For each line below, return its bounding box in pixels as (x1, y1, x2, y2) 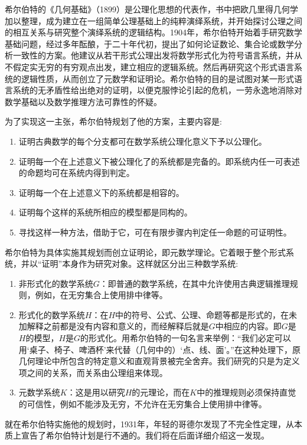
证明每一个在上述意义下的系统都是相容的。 (18, 186, 184, 198)
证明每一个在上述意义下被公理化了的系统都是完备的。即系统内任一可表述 (18, 155, 300, 167)
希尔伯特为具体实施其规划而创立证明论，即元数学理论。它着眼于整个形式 (5, 246, 286, 258)
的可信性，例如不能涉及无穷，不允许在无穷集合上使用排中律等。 (18, 398, 267, 410)
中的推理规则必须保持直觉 (197, 386, 296, 398)
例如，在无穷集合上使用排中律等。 (35, 289, 168, 301)
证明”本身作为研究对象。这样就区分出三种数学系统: (41, 257, 239, 270)
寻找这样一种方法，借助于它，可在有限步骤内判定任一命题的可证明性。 (18, 225, 292, 238)
